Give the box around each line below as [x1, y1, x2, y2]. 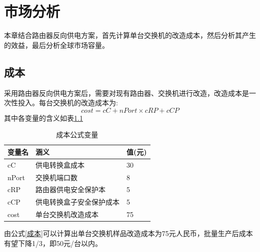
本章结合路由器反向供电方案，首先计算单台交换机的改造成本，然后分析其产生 [4, 30, 256, 40]
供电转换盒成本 [35, 159, 84, 170]
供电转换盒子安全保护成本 [35, 197, 119, 207]
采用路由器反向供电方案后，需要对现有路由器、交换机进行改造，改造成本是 [4, 87, 249, 98]
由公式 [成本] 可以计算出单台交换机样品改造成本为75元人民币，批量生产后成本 [4, 228, 253, 239]
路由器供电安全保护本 [35, 184, 105, 195]
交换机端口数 [35, 172, 77, 182]
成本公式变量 [56, 129, 98, 140]
